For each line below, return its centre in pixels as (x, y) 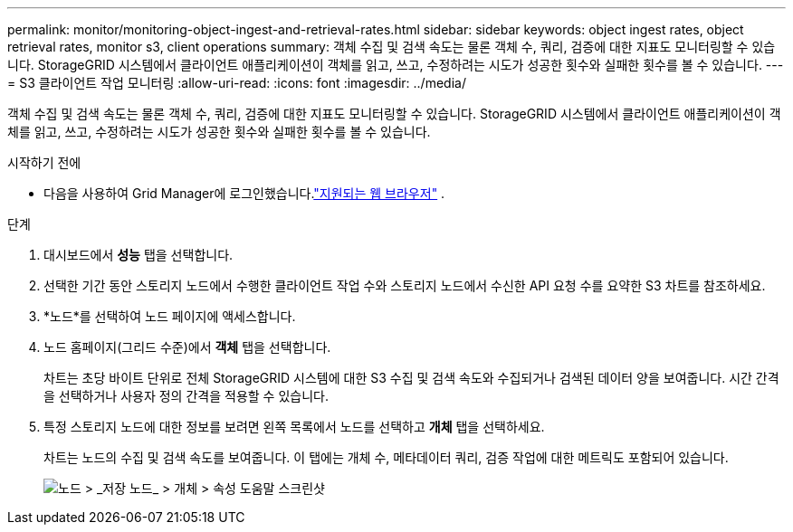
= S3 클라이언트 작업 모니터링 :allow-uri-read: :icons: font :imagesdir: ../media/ (237, 83)
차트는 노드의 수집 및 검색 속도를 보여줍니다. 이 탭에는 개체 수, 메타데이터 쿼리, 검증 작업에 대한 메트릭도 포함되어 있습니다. (386, 457)
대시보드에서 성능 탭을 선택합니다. (139, 255)
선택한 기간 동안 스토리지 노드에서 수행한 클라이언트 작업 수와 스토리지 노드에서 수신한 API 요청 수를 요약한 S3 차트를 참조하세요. (405, 285)
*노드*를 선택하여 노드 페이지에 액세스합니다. (170, 316)
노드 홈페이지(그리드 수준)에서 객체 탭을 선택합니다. (187, 347)
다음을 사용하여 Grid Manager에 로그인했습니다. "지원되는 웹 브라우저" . (244, 193)
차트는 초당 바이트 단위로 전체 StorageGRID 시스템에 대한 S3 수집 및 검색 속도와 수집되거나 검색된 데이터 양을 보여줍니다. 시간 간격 (411, 378)
